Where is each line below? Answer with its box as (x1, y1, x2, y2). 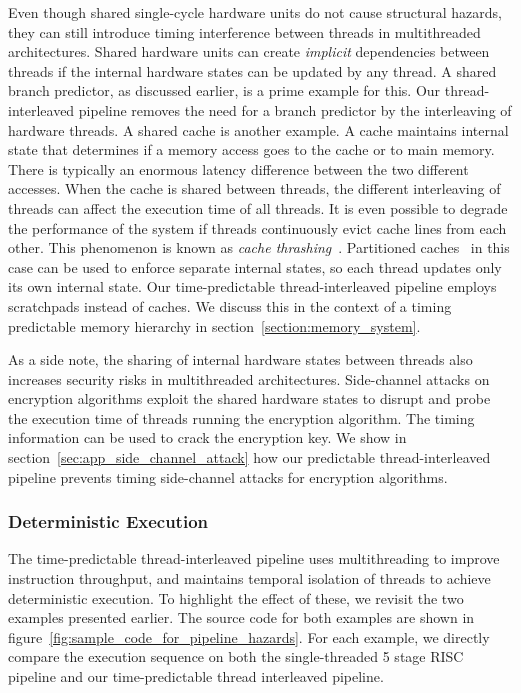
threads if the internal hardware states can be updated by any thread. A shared (8, 60, 497, 81)
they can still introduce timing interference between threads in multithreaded (8, 21, 481, 42)
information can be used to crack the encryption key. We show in (8, 427, 407, 448)
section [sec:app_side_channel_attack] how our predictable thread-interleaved (8, 447, 491, 468)
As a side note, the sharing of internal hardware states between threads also (8, 349, 473, 370)
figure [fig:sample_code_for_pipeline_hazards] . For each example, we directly (8, 626, 490, 647)
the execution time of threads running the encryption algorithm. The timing (8, 407, 475, 428)
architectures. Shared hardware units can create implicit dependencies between (8, 41, 490, 62)
